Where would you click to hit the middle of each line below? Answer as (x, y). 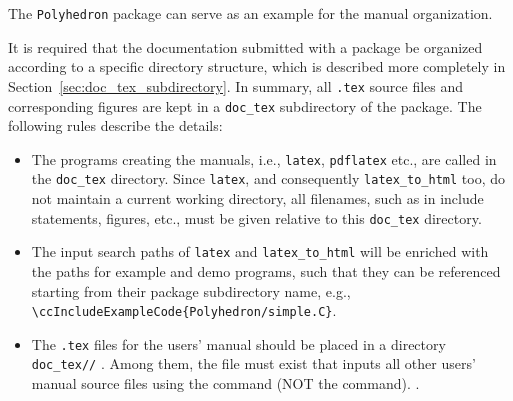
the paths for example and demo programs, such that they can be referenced (266, 270)
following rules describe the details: (115, 125)
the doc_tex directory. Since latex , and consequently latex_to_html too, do (268, 178)
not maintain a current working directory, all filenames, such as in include (257, 198)
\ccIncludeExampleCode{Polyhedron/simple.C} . (184, 310)
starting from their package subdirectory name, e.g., (191, 290)
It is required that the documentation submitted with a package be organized (245, 46)
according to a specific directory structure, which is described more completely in (257, 66)
